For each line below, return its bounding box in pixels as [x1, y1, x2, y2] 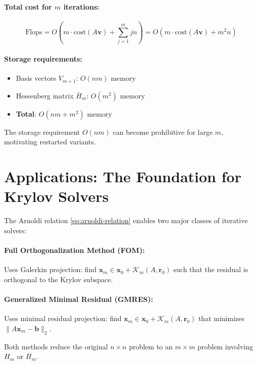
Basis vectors [16, 73, 57, 83]
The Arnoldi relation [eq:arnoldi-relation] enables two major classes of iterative [4, 215, 248, 226]
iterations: [63, 1, 99, 12]
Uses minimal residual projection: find [4, 313, 122, 324]
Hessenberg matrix [16, 90, 74, 100]
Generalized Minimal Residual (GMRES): [4, 294, 153, 304]
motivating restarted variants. [4, 136, 96, 147]
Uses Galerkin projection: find [4, 264, 97, 275]
